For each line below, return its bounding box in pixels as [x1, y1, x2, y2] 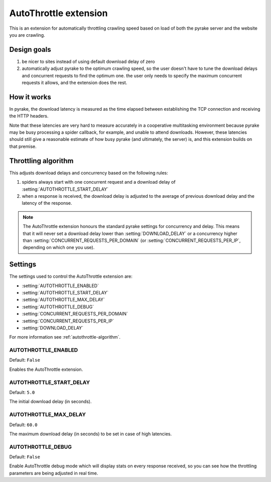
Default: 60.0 [9, 422, 38, 428]
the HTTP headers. [9, 113, 49, 119]
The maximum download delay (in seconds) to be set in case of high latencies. [9, 431, 172, 437]
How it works [9, 93, 51, 101]
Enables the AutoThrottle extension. [9, 366, 83, 372]
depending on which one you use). [23, 245, 95, 251]
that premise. [9, 143, 37, 149]
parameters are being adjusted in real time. [9, 470, 98, 476]
